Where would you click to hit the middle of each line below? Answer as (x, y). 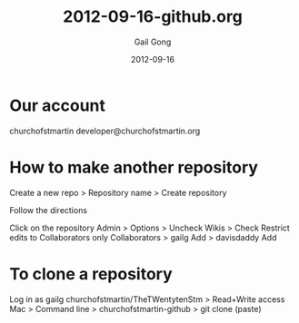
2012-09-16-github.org (153, 17)
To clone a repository (91, 274)
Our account (58, 105)
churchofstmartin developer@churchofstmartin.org (105, 131)
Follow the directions (49, 210)
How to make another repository (134, 167)
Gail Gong (153, 42)
